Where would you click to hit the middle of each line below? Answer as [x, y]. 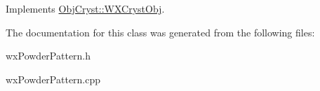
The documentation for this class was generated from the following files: [160, 32]
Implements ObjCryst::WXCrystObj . [85, 8]
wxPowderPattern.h [48, 56]
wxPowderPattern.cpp [53, 79]
